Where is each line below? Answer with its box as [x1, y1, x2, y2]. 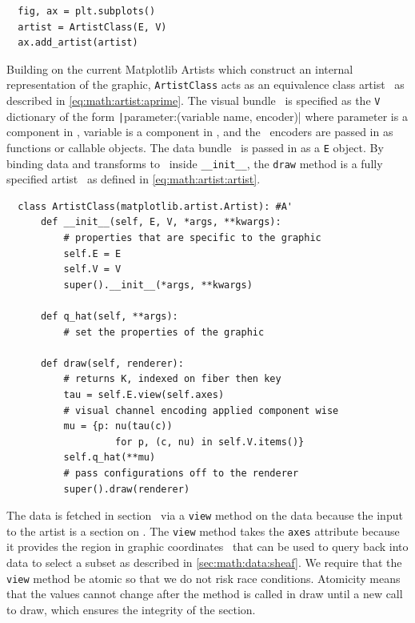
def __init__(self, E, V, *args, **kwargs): [40, 216, 281, 228]
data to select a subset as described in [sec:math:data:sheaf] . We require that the [6, 554, 402, 571]
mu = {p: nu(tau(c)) [63, 420, 173, 432]
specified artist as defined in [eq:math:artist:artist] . [6, 171, 261, 187]
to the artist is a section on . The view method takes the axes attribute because [6, 522, 400, 539]
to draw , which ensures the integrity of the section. [6, 601, 256, 617]
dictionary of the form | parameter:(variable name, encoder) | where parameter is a [6, 107, 408, 124]
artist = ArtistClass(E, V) [18, 21, 167, 33]
